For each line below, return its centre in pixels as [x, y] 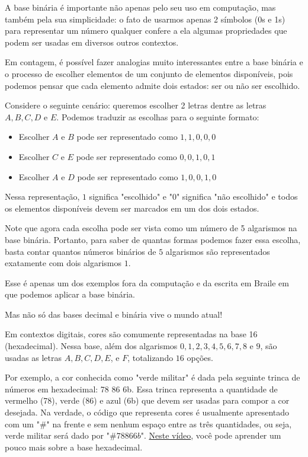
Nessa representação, [42, 196]
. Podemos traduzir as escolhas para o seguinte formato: [158, 116]
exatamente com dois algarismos [63, 263]
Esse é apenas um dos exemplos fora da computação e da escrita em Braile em [147, 282]
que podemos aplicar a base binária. [70, 294]
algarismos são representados [218, 251]
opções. [200, 357]
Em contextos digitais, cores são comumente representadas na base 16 [131, 334]
